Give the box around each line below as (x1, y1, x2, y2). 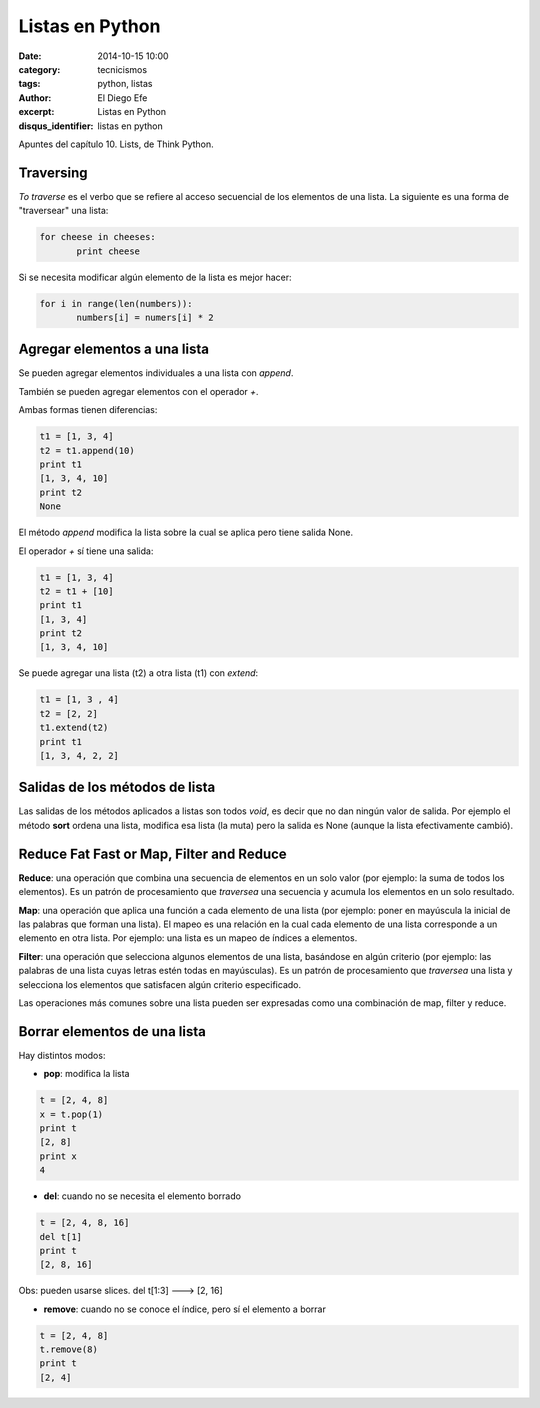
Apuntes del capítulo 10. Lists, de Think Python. (18, 138, 214, 150)
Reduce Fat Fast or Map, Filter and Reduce (18, 845, 287, 862)
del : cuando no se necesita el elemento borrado (43, 1190, 242, 1202)
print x (39, 1150, 77, 1162)
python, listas (97, 78, 153, 90)
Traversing (18, 164, 88, 181)
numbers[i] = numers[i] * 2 (76, 311, 214, 323)
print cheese (76, 245, 140, 257)
